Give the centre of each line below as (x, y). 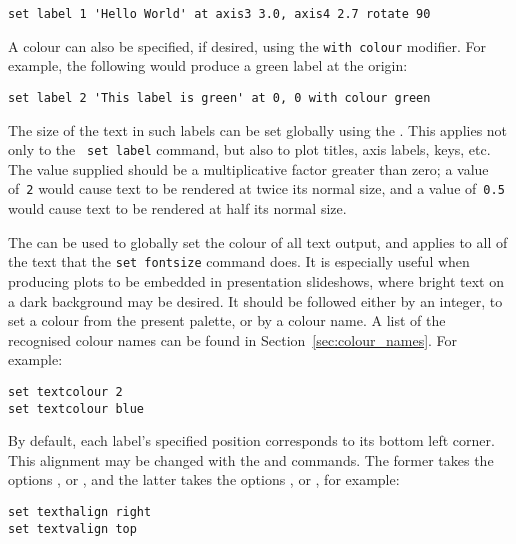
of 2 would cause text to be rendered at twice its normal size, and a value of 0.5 (256, 188)
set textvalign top (72, 528)
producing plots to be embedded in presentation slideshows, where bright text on (256, 280)
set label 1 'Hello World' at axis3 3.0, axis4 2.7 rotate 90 (219, 14)
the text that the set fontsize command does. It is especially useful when (239, 261)
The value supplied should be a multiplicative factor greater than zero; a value (248, 168)
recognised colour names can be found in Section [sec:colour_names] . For (233, 339)
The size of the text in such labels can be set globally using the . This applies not (258, 129)
